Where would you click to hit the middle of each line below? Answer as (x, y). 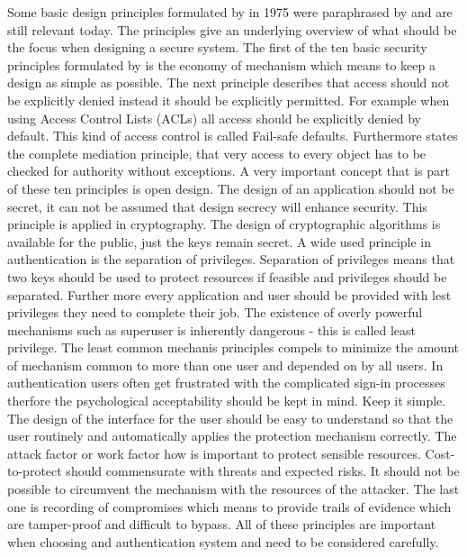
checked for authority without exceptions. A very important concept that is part (229, 171)
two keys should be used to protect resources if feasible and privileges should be (227, 276)
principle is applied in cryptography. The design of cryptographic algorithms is (224, 224)
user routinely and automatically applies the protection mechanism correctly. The (232, 436)
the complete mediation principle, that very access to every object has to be (217, 153)
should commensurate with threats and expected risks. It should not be (263, 471)
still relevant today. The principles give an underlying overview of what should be (232, 29)
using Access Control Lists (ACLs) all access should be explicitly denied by (214, 118)
